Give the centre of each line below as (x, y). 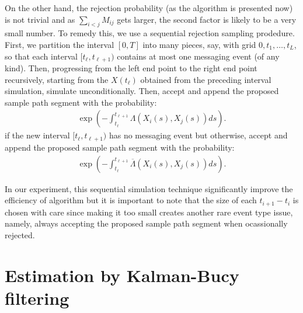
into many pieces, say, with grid (199, 44)
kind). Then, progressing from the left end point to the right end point (131, 68)
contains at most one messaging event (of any (198, 56)
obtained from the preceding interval (206, 79)
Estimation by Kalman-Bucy (122, 275)
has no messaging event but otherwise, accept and (198, 135)
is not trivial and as (40, 19)
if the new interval (37, 135)
